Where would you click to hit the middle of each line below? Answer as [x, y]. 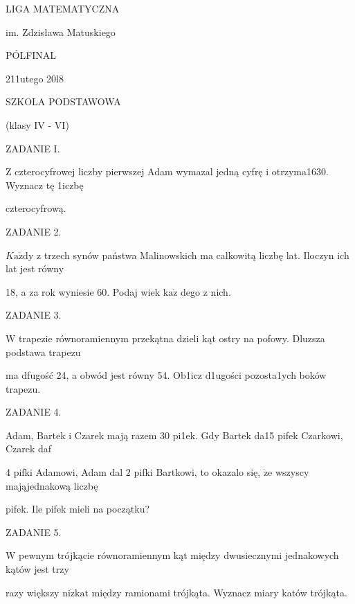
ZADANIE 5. [34, 532]
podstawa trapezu [43, 352]
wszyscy [292, 472]
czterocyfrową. [36, 208]
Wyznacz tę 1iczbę [45, 185]
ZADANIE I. [33, 148]
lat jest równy [35, 268]
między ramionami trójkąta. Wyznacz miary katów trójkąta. [219, 592]
